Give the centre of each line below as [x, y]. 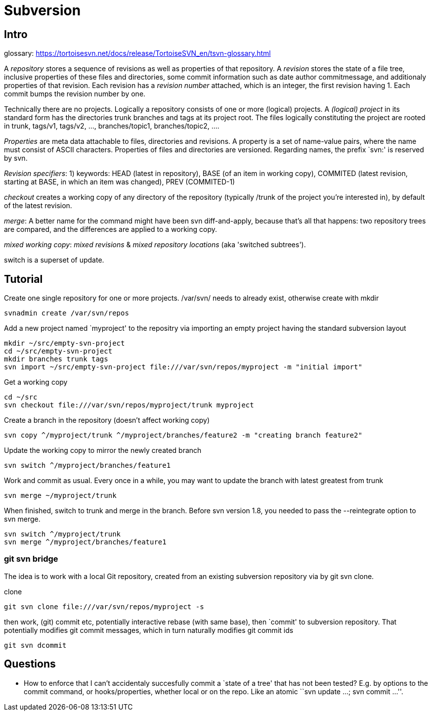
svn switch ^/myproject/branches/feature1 [87, 466]
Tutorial [23, 279]
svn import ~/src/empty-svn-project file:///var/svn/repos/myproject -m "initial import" [183, 367]
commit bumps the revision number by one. [75, 94]
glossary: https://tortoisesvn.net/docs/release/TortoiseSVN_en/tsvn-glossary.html [137, 53]
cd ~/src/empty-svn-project [58, 351]
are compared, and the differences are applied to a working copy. [111, 229]
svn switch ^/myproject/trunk [63, 534]
